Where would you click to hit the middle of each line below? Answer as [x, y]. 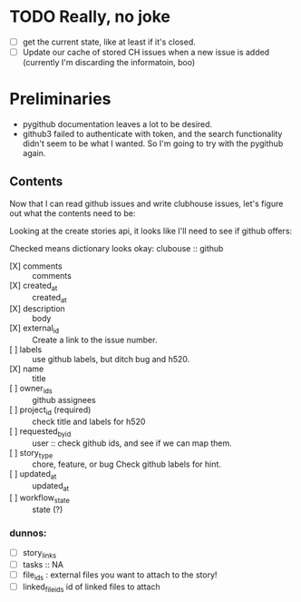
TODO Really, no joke [90, 17]
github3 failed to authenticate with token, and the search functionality [152, 134]
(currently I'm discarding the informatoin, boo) [109, 63]
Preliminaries [60, 99]
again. [34, 153]
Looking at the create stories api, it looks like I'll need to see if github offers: [151, 231]
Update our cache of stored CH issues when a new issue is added [146, 52]
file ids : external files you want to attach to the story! [120, 576]
